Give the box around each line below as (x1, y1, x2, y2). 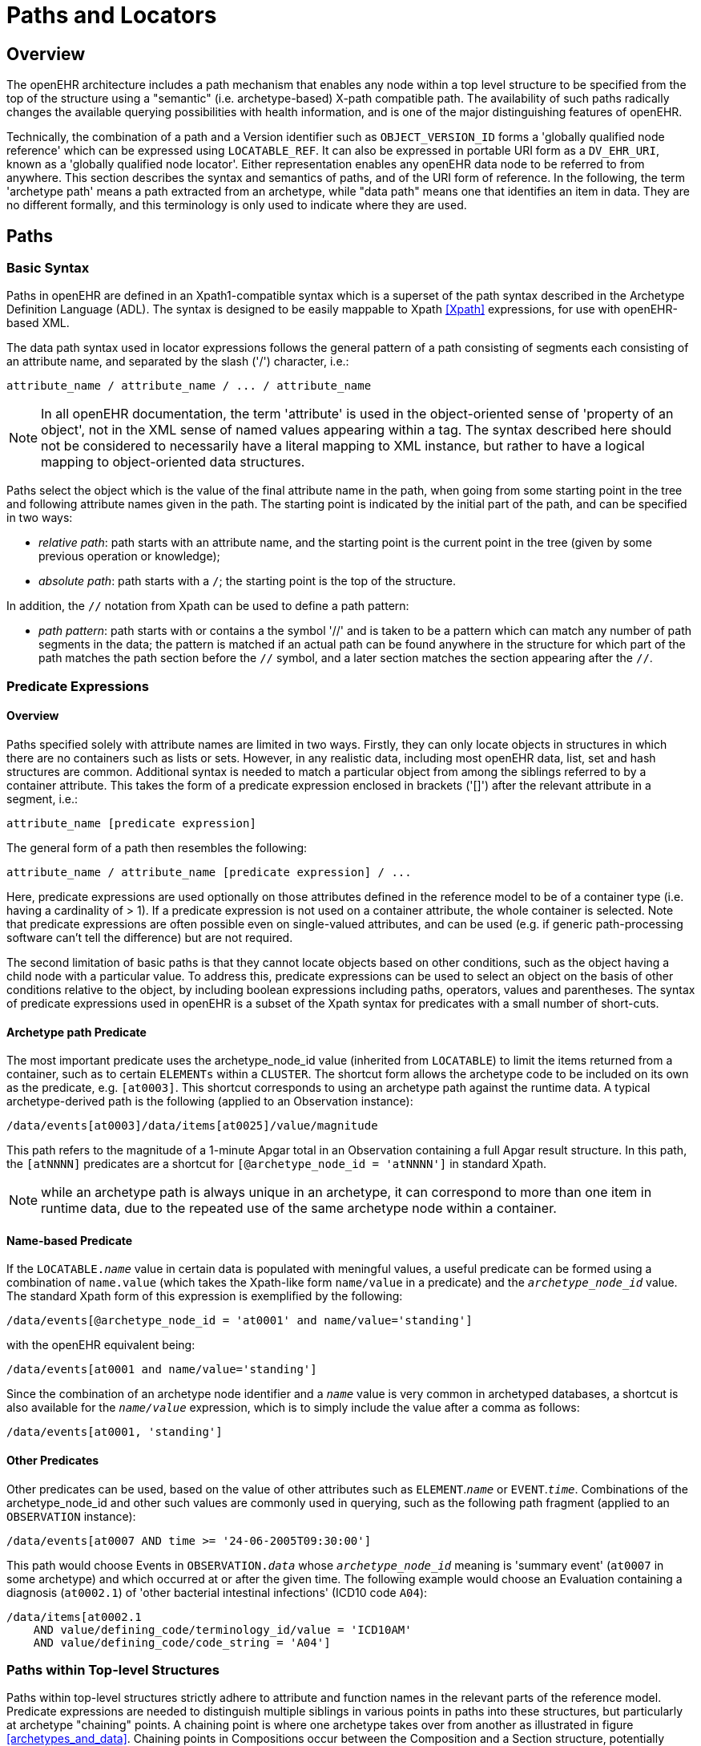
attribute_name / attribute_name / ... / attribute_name (6, 379, 372, 393)
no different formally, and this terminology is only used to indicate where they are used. (6, 198, 467, 212)
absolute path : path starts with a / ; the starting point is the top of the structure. (38, 574, 457, 588)
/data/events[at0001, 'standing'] (6, 1425, 223, 1439)
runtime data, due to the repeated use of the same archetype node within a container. (41, 1200, 557, 1217)
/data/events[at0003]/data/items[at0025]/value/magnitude (6, 1119, 378, 1133)
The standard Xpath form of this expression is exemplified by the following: (6, 1289, 403, 1303)
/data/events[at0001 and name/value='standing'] (6, 1363, 317, 1376)
